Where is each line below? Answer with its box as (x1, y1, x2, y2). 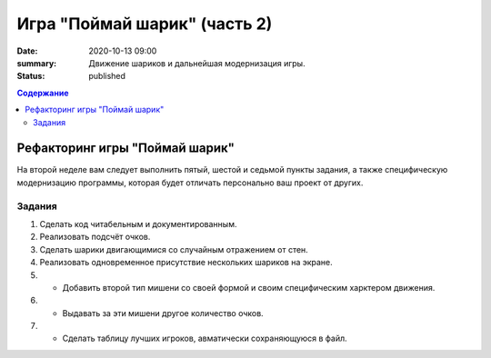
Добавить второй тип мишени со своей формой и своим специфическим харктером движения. (62, 282, 436, 293)
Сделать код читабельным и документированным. (39, 218, 237, 229)
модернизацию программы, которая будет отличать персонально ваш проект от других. (16, 177, 364, 188)
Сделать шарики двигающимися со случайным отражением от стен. (39, 244, 308, 254)
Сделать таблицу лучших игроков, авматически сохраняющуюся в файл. (62, 333, 347, 344)
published (88, 71, 126, 82)
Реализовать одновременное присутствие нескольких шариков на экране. (39, 257, 334, 268)
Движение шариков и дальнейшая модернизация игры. (88, 57, 306, 68)
